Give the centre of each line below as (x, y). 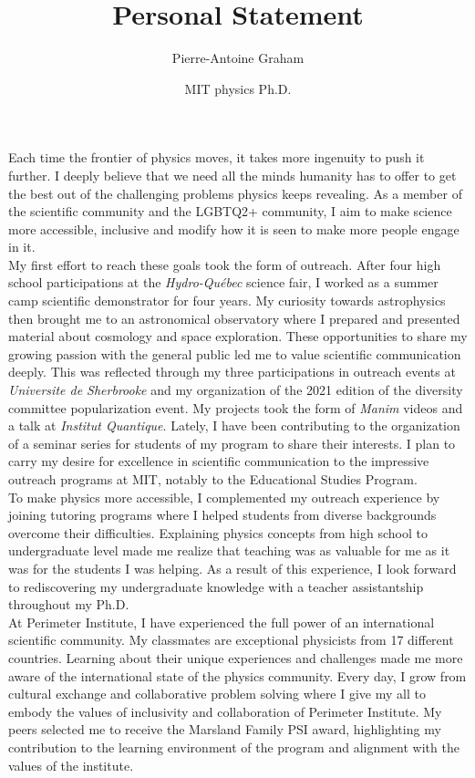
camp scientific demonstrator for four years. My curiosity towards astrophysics (227, 301)
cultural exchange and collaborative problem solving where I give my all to (217, 694)
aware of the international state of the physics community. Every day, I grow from (237, 675)
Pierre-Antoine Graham (238, 58)
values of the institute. (71, 765)
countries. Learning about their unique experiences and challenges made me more (236, 657)
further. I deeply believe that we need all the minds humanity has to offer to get (232, 175)
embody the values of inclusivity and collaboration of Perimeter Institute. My (225, 711)
